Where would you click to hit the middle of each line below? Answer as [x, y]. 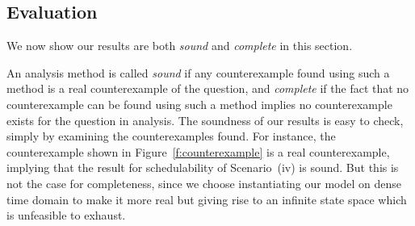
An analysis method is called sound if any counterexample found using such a [198, 72]
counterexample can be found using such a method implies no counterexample [199, 104]
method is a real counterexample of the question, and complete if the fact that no [208, 88]
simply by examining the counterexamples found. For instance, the [171, 136]
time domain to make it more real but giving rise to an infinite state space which [207, 199]
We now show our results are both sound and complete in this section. [180, 46]
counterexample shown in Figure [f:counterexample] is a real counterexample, [198, 151]
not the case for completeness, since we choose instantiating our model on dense [204, 183]
